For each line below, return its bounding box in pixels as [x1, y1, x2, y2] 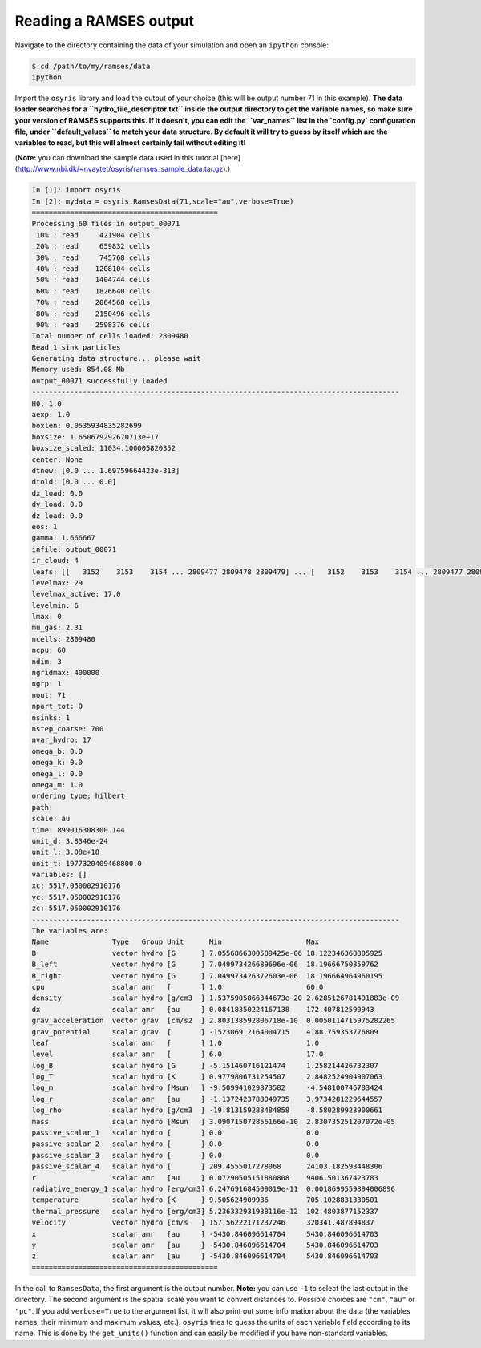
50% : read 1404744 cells [36, 275, 151, 285]
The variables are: [31, 926, 108, 936]
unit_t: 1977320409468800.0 [31, 859, 142, 868]
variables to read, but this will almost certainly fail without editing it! [14, 138, 246, 148]
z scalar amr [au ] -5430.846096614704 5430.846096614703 [31, 1252, 378, 1261]
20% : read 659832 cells [36, 241, 151, 251]
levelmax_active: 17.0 [31, 589, 121, 599]
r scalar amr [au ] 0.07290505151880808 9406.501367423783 [31, 1173, 378, 1182]
